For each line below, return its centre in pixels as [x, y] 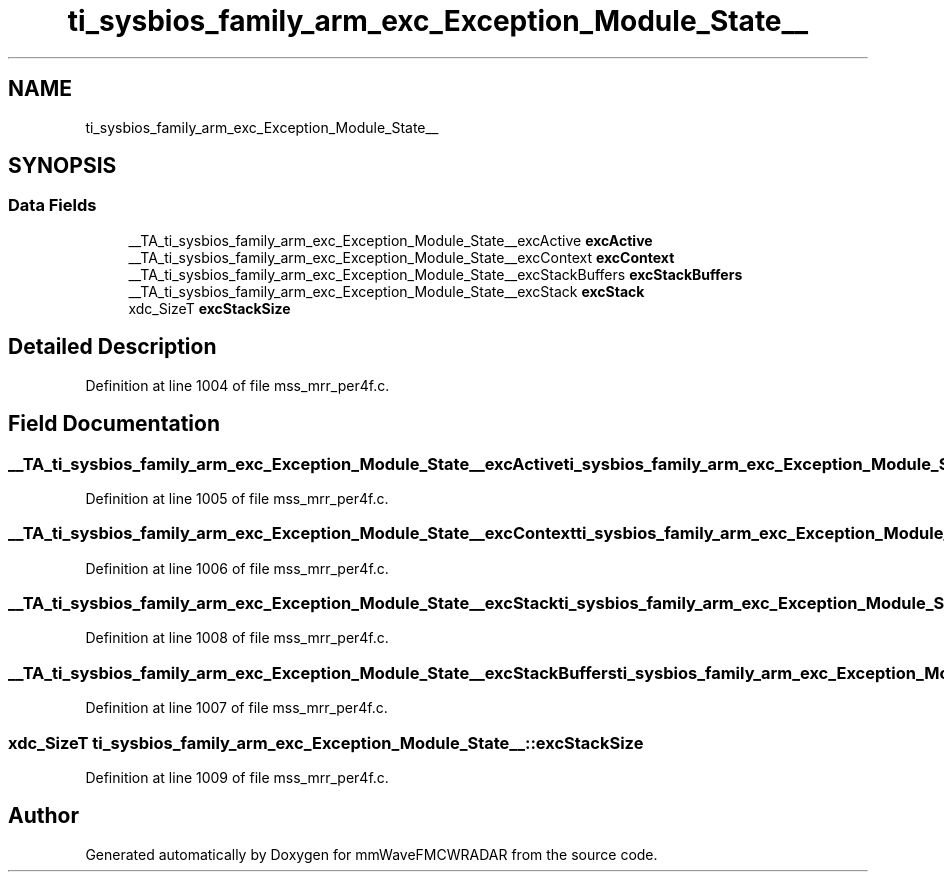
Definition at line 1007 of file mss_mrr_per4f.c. [236, 708]
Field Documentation [114, 424]
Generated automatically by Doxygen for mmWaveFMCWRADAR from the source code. [371, 854]
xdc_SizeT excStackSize [209, 308]
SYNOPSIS [62, 166]
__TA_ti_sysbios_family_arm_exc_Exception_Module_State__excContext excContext [401, 257]
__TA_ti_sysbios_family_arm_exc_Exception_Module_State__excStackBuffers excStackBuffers [435, 274]
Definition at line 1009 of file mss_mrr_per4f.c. [237, 777]
